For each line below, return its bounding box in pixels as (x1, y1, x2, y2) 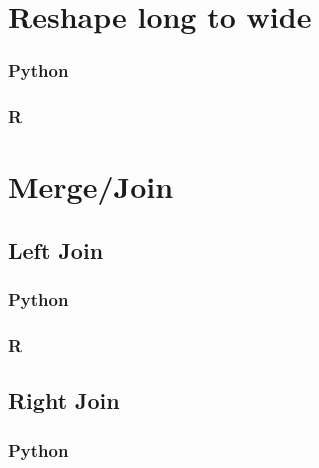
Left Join (8, 234, 104, 265)
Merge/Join (8, 166, 174, 207)
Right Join (8, 385, 120, 416)
